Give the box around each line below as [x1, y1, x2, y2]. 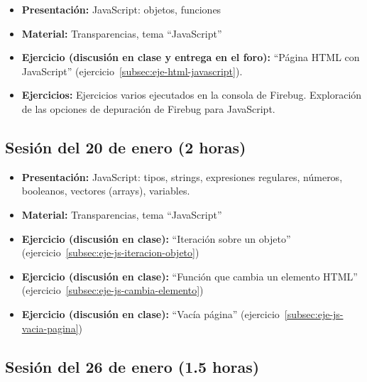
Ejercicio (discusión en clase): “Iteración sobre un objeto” [21, 231, 291, 246]
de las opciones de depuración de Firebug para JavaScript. [21, 101, 275, 116]
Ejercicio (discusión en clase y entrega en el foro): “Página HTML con [21, 50, 360, 65]
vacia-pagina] [21, 320, 79, 335]
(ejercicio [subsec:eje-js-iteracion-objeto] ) [21, 245, 199, 260]
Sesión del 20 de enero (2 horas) [5, 136, 246, 158]
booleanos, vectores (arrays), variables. [21, 183, 190, 198]
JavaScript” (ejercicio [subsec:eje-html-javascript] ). [21, 63, 243, 78]
